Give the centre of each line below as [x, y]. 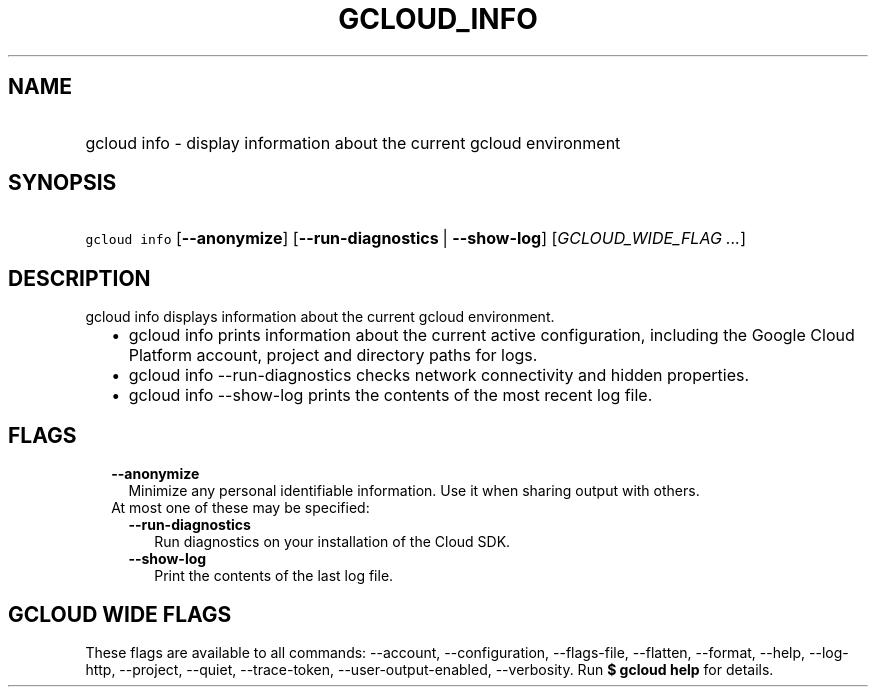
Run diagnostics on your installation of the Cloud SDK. [332, 542]
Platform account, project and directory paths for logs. [333, 355]
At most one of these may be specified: [240, 508]
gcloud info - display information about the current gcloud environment [353, 142]
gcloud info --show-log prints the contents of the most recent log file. [390, 395]
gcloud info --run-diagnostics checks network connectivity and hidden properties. [439, 375]
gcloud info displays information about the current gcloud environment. [320, 317]
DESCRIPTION [79, 278]
